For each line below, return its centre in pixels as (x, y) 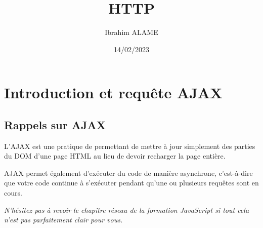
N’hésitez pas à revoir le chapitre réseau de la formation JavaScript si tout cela (127, 210)
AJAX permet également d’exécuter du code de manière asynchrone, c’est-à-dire (128, 173)
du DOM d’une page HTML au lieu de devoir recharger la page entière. (115, 156)
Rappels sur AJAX (55, 124)
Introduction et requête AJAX (113, 92)
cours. (13, 193)
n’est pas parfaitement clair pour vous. (63, 220)
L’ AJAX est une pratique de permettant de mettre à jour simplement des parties (130, 146)
